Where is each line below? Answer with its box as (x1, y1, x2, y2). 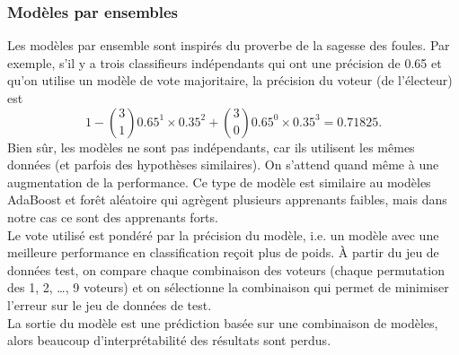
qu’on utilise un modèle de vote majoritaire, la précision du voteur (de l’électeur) (7, 71, 453, 90)
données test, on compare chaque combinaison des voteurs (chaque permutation (7, 260, 445, 279)
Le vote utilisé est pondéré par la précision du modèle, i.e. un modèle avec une (7, 225, 439, 244)
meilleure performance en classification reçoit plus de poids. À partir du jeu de (7, 243, 439, 262)
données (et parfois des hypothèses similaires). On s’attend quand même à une (7, 155, 439, 174)
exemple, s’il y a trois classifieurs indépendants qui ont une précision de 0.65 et (7, 53, 442, 72)
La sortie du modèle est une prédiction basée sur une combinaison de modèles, (7, 313, 438, 332)
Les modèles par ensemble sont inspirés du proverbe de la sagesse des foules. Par (7, 36, 450, 55)
